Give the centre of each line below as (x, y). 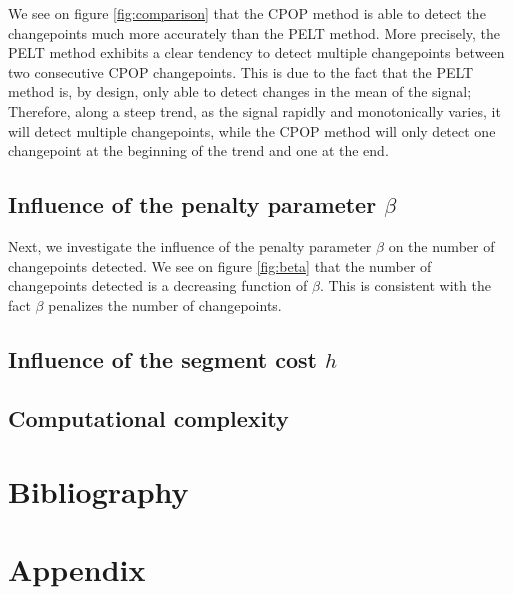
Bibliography (98, 491)
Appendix (77, 569)
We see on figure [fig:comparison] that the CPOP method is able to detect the (247, 13)
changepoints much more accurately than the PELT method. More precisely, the (254, 32)
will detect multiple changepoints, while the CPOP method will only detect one (252, 130)
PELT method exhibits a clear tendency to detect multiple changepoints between (256, 52)
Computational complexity (148, 417)
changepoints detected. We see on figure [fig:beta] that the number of (220, 265)
